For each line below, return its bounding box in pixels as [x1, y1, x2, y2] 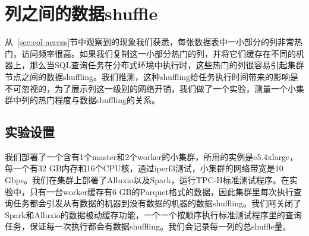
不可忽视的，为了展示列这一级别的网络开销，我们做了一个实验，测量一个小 [5, 82, 296, 94]
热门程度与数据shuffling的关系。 [37, 94, 160, 106]
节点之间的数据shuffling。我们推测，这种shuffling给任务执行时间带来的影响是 [5, 70, 299, 82]
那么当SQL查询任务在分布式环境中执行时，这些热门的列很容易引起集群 [29, 59, 304, 71]
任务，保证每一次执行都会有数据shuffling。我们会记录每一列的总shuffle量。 [5, 220, 291, 232]
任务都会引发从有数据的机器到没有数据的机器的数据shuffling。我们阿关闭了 [12, 197, 302, 209]
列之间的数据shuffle [5, 1, 158, 25]
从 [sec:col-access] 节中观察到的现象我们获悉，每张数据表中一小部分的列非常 [5, 36, 295, 48]
